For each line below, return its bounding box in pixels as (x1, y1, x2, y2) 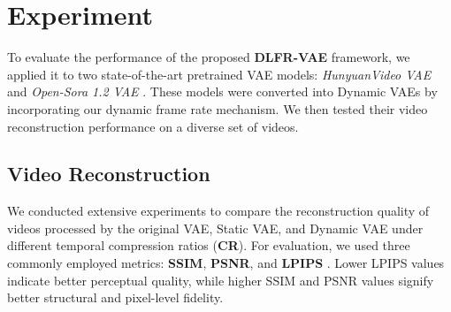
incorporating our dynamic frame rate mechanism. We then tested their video (7, 99, 428, 118)
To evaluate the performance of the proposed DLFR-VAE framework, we (7, 48, 410, 66)
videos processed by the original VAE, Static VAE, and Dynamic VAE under (7, 218, 424, 237)
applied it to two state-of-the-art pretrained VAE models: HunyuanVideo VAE (7, 65, 432, 83)
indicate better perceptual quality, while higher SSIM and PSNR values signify (7, 270, 434, 289)
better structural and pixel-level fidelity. (7, 288, 224, 307)
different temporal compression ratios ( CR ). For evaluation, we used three (7, 236, 410, 255)
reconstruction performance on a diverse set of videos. (7, 117, 299, 135)
